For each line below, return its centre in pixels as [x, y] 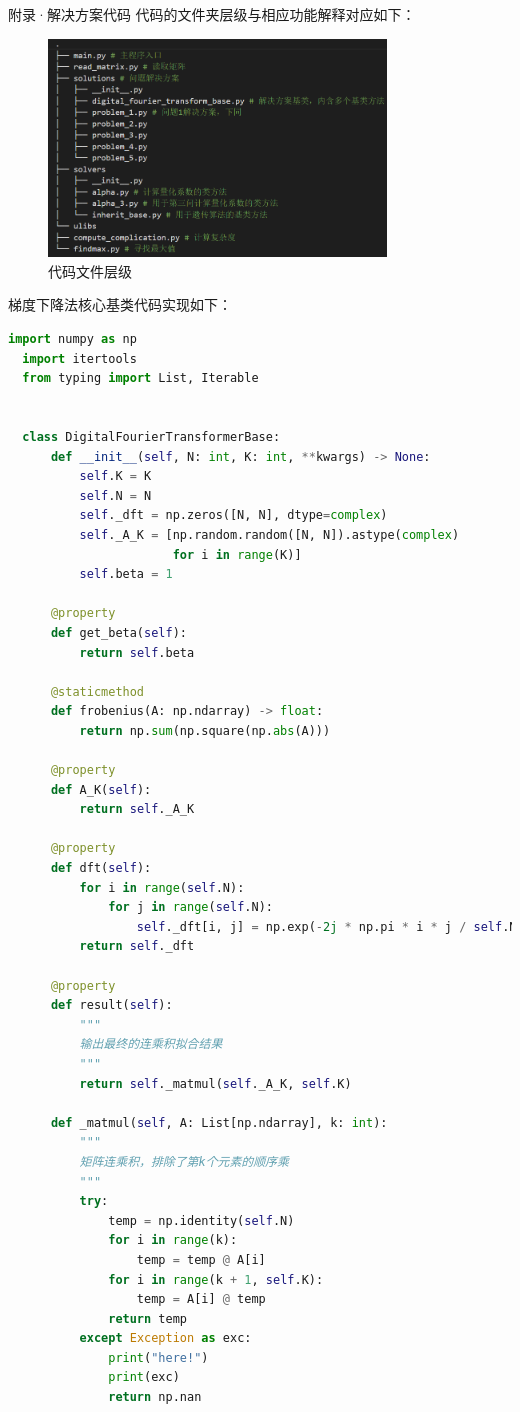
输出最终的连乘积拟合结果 [151, 1044]
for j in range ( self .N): [190, 907]
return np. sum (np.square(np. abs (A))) [205, 730]
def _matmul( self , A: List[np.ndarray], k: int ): [219, 1122]
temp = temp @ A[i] [201, 1259]
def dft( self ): [101, 868]
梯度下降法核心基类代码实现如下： [120, 304]
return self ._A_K [137, 809]
